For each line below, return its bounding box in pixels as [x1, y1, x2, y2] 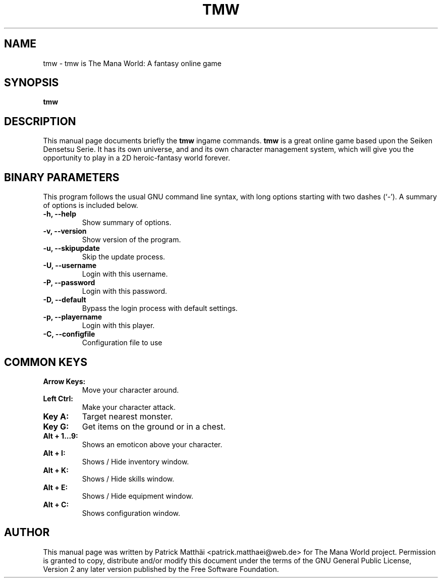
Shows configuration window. [82, 508, 181, 517]
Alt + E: [43, 483, 68, 492]
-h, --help [43, 209, 76, 219]
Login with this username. [82, 270, 168, 279]
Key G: [43, 421, 69, 432]
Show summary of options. [82, 218, 172, 227]
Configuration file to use [82, 338, 162, 347]
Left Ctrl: [43, 394, 73, 403]
